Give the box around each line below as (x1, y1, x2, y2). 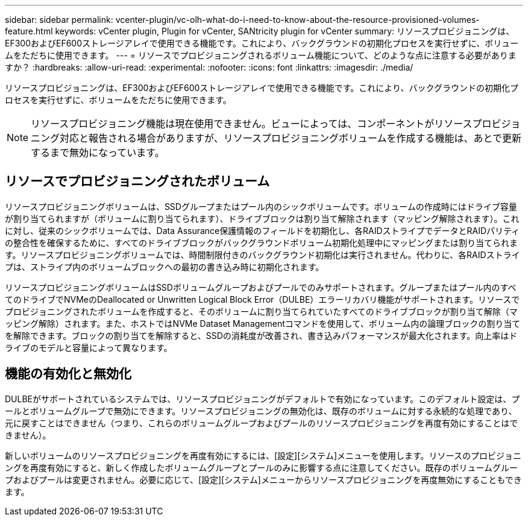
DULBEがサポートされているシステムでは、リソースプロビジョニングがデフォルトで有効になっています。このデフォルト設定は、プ (5, 393, 520, 404)
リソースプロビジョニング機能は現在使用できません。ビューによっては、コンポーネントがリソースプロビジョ (31, 118, 521, 130)
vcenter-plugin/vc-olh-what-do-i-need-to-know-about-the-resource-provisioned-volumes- (115, 14, 480, 25)
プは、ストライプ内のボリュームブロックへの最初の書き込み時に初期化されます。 (5, 261, 324, 272)
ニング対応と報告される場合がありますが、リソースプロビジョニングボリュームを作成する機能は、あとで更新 (31, 132, 521, 144)
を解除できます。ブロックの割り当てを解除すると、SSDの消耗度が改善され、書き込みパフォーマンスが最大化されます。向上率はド (5, 330, 518, 341)
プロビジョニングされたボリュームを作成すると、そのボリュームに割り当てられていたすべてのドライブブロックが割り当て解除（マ (5, 306, 518, 317)
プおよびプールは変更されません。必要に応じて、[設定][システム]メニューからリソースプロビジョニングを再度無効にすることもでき (5, 474, 522, 485)
